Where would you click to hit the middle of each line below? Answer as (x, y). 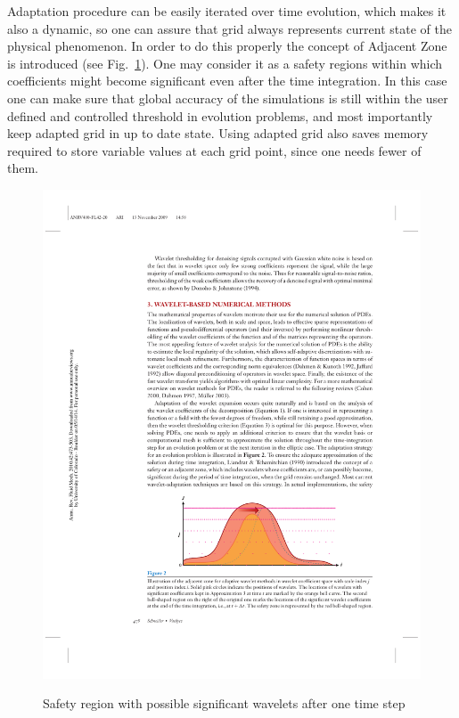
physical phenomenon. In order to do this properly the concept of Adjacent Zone (227, 46)
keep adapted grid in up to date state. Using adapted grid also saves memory (218, 133)
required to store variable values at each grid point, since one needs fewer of (214, 150)
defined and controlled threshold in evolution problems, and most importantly (220, 115)
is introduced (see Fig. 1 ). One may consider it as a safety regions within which (225, 63)
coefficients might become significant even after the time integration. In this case (227, 81)
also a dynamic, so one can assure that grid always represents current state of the (229, 28)
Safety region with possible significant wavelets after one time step (224, 703)
